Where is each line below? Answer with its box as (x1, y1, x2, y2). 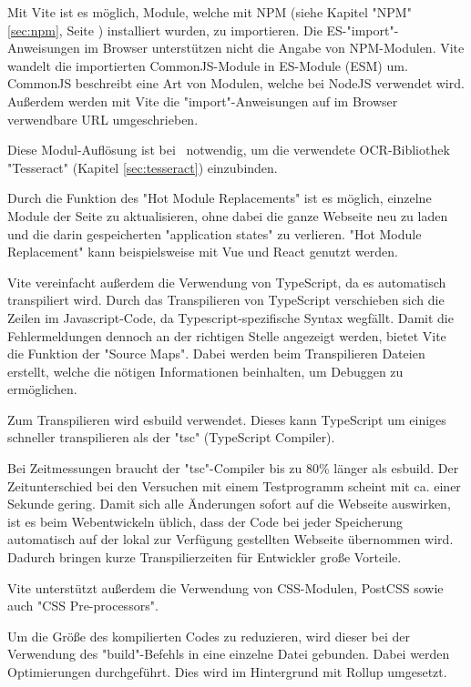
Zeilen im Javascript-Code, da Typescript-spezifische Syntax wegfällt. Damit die (7, 308, 454, 327)
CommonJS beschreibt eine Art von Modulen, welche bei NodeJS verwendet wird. (7, 74, 465, 93)
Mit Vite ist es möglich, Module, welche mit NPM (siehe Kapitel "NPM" (7, 3, 412, 21)
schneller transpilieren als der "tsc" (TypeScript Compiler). (7, 428, 335, 447)
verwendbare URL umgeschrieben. (7, 109, 199, 128)
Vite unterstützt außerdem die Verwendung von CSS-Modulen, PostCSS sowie (7, 578, 444, 597)
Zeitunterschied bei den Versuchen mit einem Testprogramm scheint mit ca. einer (7, 476, 461, 495)
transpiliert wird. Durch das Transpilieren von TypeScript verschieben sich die (7, 290, 445, 309)
